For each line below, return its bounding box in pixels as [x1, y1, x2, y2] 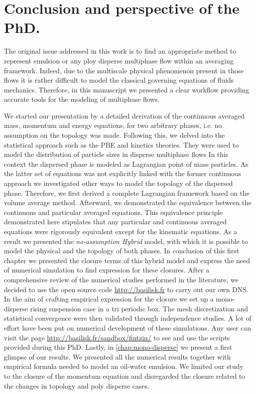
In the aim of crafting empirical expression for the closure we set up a [4, 294, 214, 304]
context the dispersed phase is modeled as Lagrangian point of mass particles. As [4, 158, 249, 169]
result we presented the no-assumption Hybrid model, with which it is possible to [4, 236, 248, 246]
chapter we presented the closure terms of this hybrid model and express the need [4, 255, 250, 265]
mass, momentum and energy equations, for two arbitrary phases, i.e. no [4, 120, 222, 130]
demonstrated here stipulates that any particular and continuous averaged [4, 216, 227, 227]
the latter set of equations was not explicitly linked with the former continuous [4, 168, 241, 179]
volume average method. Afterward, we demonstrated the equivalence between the [4, 197, 252, 208]
